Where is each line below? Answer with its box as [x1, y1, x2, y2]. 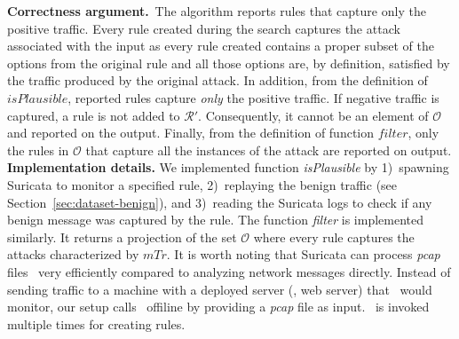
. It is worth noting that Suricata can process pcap [166, 245, 440, 264]
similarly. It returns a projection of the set [7, 227, 237, 246]
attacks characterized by [7, 245, 139, 264]
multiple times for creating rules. [7, 314, 186, 333]
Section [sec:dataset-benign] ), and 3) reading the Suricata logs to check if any [7, 193, 432, 211]
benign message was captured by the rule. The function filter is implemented [7, 210, 424, 229]
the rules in [7, 140, 69, 159]
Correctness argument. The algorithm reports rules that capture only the [7, 2, 426, 20]
